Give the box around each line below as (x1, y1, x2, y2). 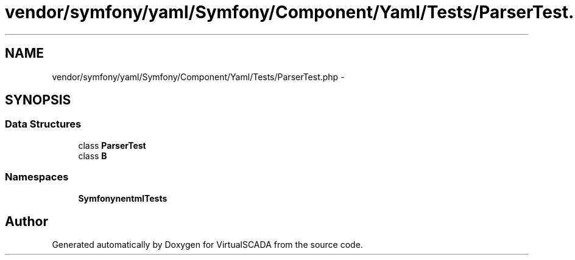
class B (78, 150, 107, 161)
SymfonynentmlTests (78, 193, 168, 204)
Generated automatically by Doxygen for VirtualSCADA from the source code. (52, 239, 363, 250)
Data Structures (5, 118, 82, 131)
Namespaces (5, 171, 69, 183)
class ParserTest (78, 140, 146, 151)
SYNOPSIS (5, 92, 71, 108)
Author (5, 213, 48, 229)
